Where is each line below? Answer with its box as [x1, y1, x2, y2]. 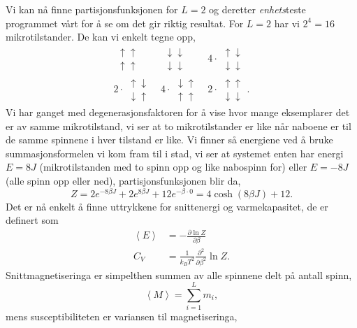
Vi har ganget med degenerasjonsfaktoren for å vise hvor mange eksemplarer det [6, 104, 350, 119]
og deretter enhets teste [209, 2, 306, 16]
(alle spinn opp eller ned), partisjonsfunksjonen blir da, [6, 173, 241, 187]
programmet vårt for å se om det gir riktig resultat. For [6, 15, 244, 30]
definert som [6, 213, 59, 227]
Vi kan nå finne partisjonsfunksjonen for [6, 2, 178, 16]
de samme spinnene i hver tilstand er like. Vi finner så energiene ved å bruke [6, 132, 333, 147]
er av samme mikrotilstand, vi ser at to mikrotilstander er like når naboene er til [6, 118, 351, 133]
